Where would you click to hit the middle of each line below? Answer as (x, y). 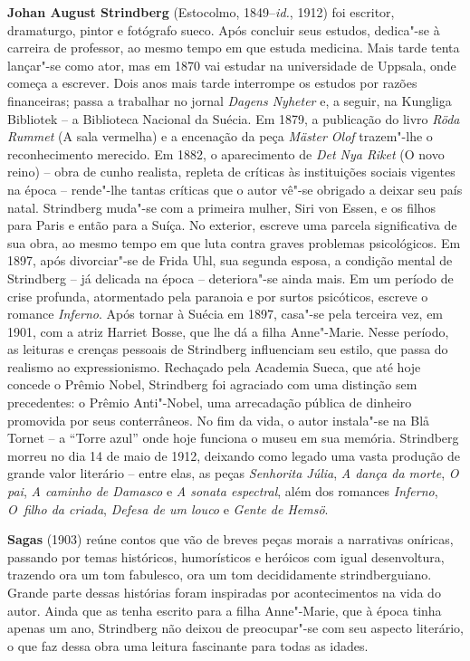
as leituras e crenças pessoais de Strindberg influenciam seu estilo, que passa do (228, 349)
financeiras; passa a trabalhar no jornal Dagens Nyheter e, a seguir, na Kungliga (230, 100)
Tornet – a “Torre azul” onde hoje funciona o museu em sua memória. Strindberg (233, 438)
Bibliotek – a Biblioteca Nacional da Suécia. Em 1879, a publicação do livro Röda (234, 118)
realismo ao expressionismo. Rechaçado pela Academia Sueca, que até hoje (214, 366)
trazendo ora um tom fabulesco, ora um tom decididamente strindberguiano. (220, 575)
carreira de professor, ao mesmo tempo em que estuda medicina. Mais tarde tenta (234, 48)
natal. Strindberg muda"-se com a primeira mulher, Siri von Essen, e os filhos (222, 207)
